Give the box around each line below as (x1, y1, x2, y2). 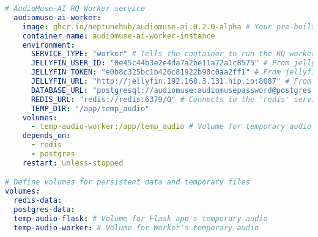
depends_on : (22, 131, 71, 140)
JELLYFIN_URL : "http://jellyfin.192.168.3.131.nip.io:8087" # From (31, 77, 312, 86)
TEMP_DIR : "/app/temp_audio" (31, 104, 150, 113)
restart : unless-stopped (22, 158, 124, 167)
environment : (22, 40, 75, 49)
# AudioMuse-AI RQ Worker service (5, 4, 146, 13)
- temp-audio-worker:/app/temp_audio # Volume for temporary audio (31, 122, 312, 131)
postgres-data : (13, 205, 75, 214)
